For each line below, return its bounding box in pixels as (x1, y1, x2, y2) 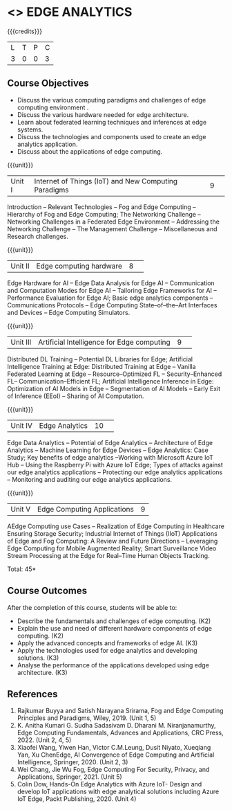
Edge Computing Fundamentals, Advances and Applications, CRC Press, (17, 728, 224, 737)
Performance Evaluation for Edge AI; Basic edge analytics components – (7, 294, 213, 302)
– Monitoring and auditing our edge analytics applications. (7, 475, 173, 483)
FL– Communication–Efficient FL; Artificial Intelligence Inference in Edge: (7, 377, 214, 385)
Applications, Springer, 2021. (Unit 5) (17, 773, 122, 781)
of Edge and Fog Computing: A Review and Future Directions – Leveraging (7, 537, 218, 545)
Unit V (10, 504, 31, 514)
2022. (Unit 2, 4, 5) (17, 736, 72, 744)
